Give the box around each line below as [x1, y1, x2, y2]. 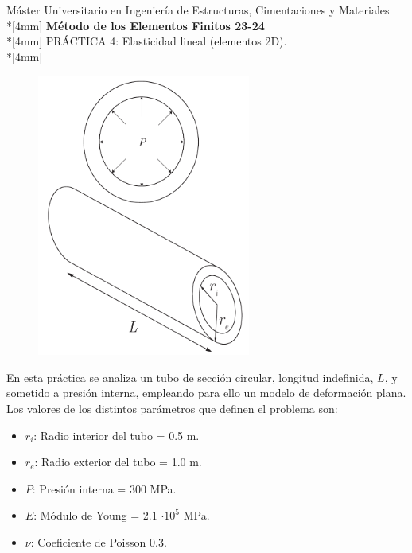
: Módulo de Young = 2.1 [33, 507, 157, 524]
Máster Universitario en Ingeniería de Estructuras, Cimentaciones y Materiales [6, 2, 390, 18]
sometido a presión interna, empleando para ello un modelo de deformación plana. [6, 384, 406, 401]
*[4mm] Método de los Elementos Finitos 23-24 [6, 17, 265, 33]
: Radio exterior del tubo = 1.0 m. [34, 454, 202, 470]
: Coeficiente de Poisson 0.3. [30, 533, 167, 550]
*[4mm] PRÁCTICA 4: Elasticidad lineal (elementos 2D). [6, 33, 287, 49]
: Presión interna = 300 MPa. [32, 480, 177, 497]
